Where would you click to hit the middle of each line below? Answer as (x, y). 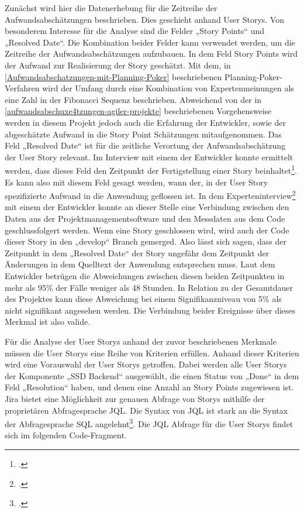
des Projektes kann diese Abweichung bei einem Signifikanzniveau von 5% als (143, 299)
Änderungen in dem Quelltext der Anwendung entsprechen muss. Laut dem (140, 264)
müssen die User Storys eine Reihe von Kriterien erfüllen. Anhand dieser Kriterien (152, 353)
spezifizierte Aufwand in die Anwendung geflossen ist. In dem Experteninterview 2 (150, 195)
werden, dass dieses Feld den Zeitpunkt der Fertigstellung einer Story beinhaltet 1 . (151, 169)
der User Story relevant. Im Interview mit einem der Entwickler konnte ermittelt (149, 157)
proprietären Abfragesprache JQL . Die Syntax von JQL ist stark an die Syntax (146, 410)
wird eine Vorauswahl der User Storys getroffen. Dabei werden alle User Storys (146, 364)
